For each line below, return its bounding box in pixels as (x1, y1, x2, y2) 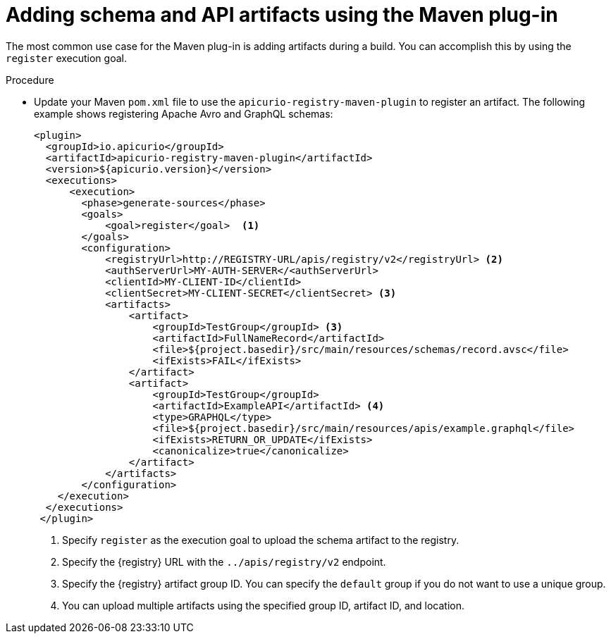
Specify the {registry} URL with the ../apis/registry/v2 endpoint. (62, 555, 386, 568)
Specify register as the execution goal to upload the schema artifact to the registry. (62, 533, 459, 546)
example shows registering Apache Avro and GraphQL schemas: (34, 107, 333, 120)
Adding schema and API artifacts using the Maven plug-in (6, 3, 558, 27)
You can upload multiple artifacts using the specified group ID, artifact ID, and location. (62, 599, 465, 612)
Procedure (6, 73, 54, 86)
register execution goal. (6, 51, 127, 64)
